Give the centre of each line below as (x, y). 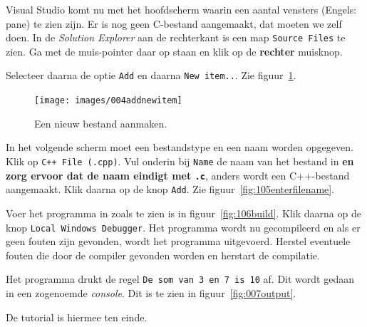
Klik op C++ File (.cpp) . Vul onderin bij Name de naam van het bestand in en (180, 161)
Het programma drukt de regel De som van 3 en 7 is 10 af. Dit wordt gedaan (180, 279)
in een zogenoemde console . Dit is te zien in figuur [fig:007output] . (151, 293)
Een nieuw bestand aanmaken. (101, 123)
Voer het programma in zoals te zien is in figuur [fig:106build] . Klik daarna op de (183, 213)
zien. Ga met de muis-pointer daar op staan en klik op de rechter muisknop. (174, 51)
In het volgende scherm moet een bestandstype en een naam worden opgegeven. (180, 147)
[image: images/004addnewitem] (108, 101)
